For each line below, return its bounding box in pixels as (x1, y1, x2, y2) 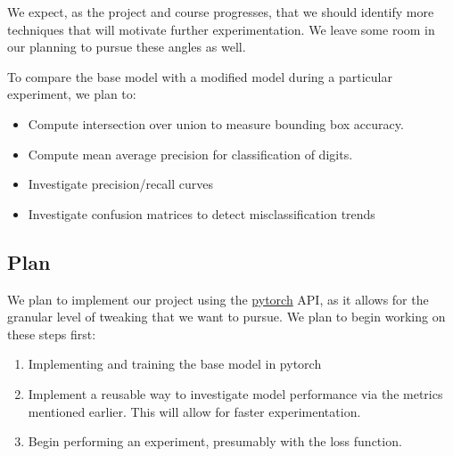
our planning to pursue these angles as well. (7, 37, 246, 56)
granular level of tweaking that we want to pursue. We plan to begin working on (7, 307, 446, 326)
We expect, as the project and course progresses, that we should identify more (7, 3, 434, 20)
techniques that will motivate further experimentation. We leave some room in (7, 20, 435, 38)
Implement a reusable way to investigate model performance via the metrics (28, 384, 443, 403)
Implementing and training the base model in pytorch (28, 354, 322, 373)
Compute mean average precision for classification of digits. (28, 144, 353, 163)
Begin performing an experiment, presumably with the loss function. (28, 432, 402, 451)
